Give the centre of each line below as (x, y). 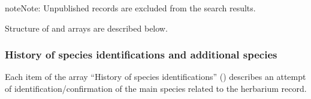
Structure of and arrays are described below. (86, 28)
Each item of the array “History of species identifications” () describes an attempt (155, 77)
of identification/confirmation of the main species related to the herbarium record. (156, 88)
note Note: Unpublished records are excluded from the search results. (130, 8)
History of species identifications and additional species (141, 55)
